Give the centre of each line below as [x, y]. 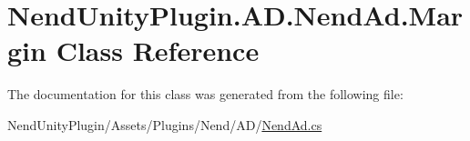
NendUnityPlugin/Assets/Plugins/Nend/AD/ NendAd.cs [165, 124]
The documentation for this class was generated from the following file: [205, 94]
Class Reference [158, 50]
